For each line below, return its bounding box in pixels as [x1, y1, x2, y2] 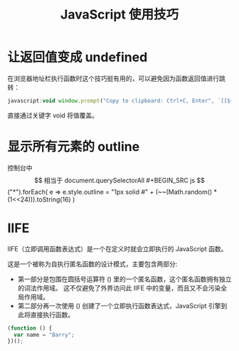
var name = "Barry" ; [14, 331, 75, 338]
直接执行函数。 [30, 310, 75, 319]
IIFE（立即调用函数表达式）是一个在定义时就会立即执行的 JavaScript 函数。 [7, 244, 228, 253]
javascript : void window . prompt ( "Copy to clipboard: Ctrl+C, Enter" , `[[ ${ [7, 97, 234, 104]
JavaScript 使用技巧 [60, 6, 179, 23]
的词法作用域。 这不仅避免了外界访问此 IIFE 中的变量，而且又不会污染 [17, 283, 221, 292]
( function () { [7, 325, 53, 332]
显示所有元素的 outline [7, 139, 140, 154]
